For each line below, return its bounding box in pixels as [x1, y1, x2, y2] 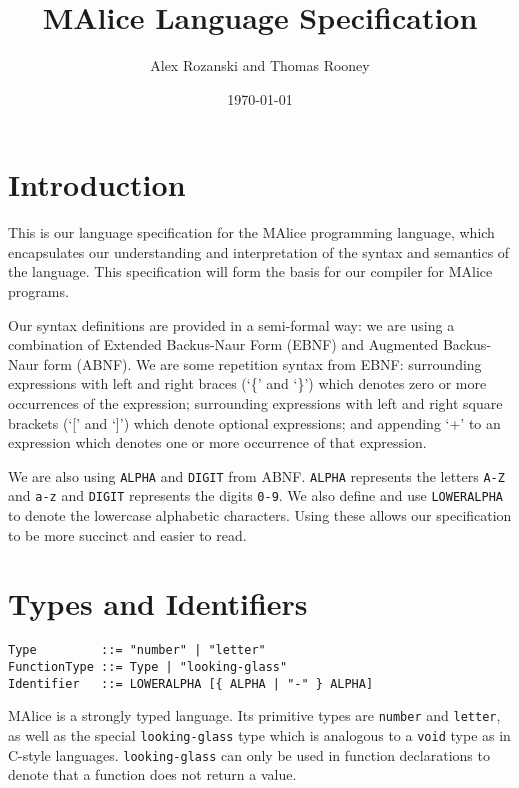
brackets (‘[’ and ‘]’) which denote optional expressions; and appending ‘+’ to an [8, 412, 501, 433]
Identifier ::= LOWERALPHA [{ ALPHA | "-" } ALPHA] [8, 676, 374, 691]
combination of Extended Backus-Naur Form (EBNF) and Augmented [8, 334, 439, 355]
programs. [8, 281, 69, 302]
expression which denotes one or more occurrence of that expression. [8, 432, 427, 453]
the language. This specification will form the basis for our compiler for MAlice [8, 261, 493, 282]
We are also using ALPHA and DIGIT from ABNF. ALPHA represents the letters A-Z [8, 465, 505, 486]
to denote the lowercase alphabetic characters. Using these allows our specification [8, 505, 512, 526]
